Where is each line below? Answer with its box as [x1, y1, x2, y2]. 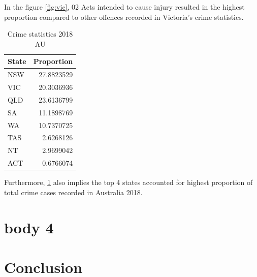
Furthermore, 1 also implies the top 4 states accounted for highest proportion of [4, 177, 253, 188]
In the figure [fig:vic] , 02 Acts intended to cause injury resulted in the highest [4, 2, 245, 12]
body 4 [4, 217, 54, 237]
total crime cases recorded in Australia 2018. [4, 187, 143, 197]
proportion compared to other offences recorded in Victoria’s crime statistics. [4, 11, 244, 22]
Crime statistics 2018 [7, 28, 73, 39]
